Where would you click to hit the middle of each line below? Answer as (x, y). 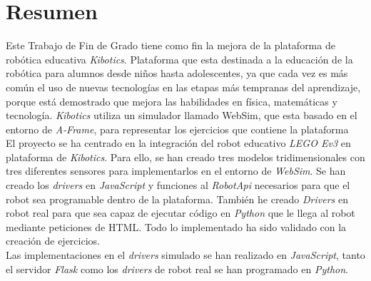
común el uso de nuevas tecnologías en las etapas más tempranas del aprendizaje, (183, 87)
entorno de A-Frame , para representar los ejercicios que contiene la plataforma (177, 129)
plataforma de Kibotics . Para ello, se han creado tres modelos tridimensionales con (185, 157)
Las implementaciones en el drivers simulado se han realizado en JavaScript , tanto (185, 255)
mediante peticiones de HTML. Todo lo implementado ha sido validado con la (176, 226)
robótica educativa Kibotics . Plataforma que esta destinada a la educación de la (179, 59)
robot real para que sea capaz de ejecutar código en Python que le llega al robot (181, 213)
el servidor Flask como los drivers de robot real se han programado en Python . (177, 269)
